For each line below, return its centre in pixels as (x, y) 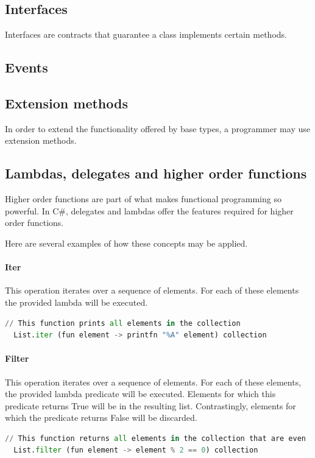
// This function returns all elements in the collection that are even (155, 438)
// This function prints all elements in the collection (123, 323)
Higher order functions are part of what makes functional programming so (143, 199)
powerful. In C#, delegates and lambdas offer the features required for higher (149, 210)
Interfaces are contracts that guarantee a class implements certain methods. (146, 34)
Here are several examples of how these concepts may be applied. (126, 243)
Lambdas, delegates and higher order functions (156, 173)
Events (27, 67)
